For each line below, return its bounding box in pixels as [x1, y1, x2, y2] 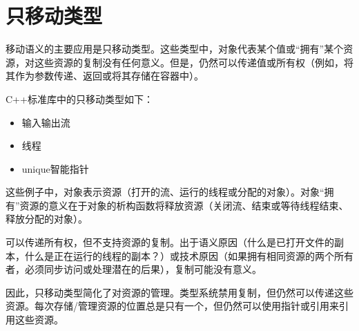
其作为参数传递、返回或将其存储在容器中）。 [6, 68, 204, 83]
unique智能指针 [21, 161, 89, 176]
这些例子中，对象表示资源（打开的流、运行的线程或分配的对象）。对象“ [6, 185, 324, 199]
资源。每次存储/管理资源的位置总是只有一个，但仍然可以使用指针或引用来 [6, 299, 339, 313]
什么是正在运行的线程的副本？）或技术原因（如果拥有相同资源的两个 [24, 248, 334, 263]
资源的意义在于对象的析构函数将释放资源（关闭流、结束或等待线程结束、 [19, 198, 349, 212]
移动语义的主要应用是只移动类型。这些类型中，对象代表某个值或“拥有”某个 [6, 41, 344, 56]
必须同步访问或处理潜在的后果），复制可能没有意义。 [24, 262, 262, 276]
